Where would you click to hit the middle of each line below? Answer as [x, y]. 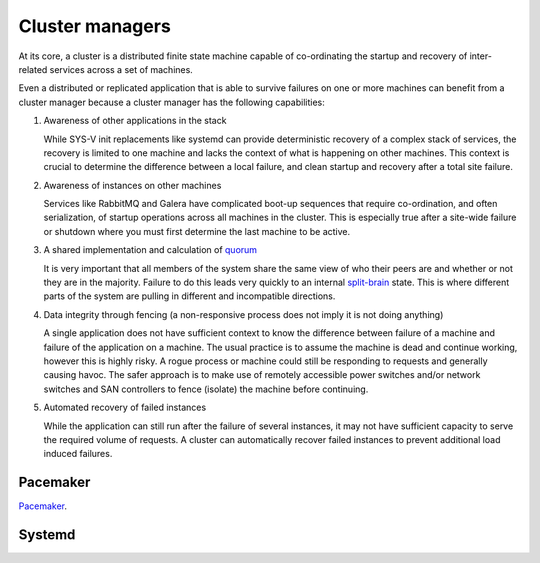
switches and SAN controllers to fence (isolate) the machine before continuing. [206, 389]
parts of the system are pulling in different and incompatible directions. [189, 296]
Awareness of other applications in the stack [135, 121]
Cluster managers [95, 26]
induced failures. [78, 454]
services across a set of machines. [121, 69]
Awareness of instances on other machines [132, 185]
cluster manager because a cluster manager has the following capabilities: [171, 102]
